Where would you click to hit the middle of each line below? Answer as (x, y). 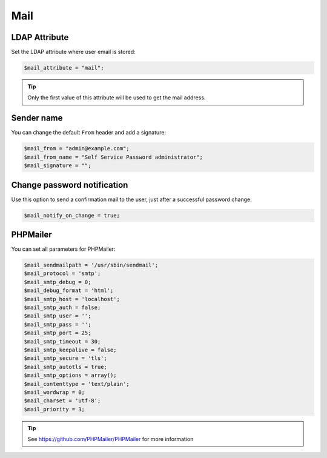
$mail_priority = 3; (54, 409)
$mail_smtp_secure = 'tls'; (65, 358)
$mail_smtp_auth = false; (62, 308)
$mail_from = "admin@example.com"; (77, 149)
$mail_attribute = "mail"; (64, 68)
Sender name (37, 118)
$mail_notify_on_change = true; (72, 215)
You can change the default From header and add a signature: (89, 133)
